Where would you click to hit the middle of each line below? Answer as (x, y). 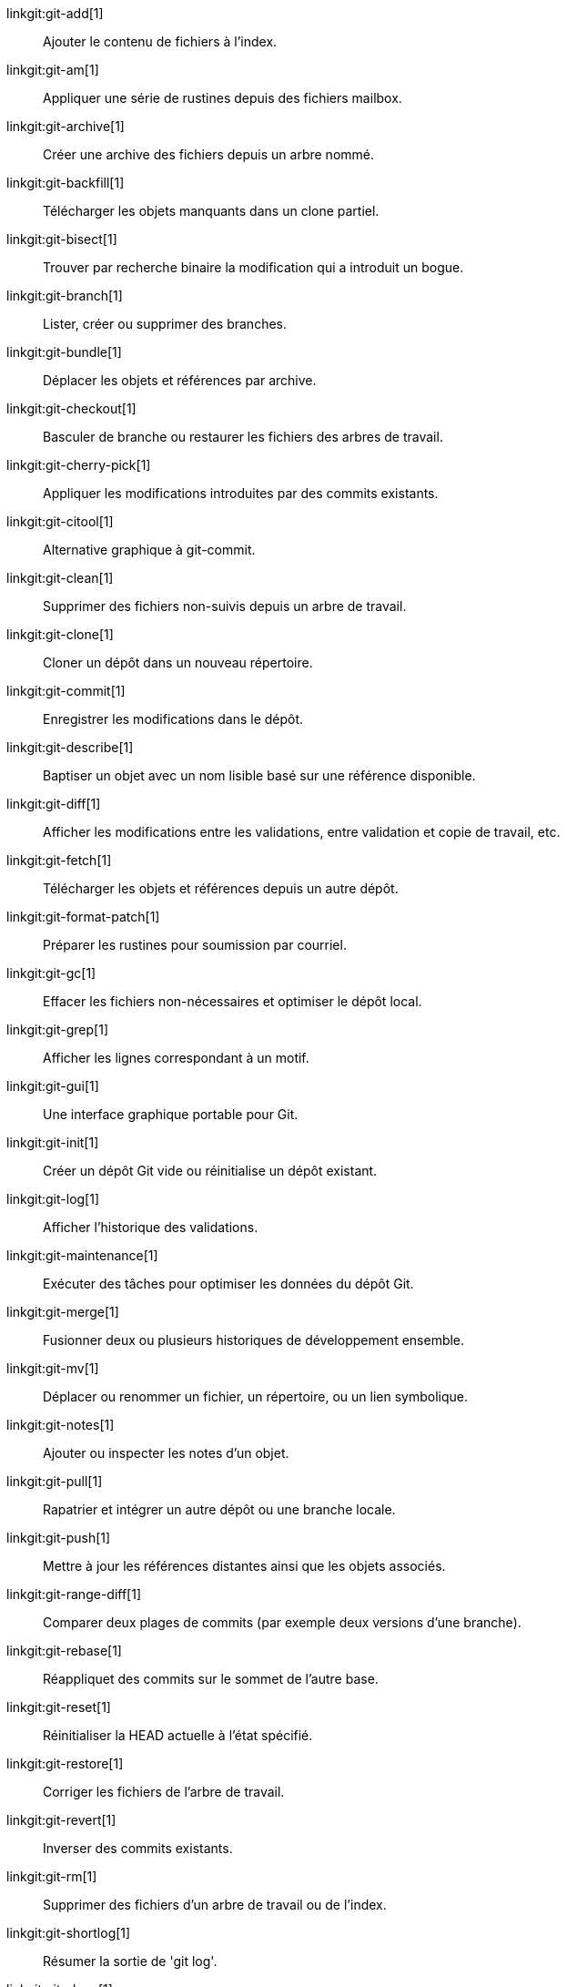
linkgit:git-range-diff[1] (74, 1594)
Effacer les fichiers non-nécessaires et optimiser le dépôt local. (233, 1001)
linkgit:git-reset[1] (59, 1707)
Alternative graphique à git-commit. (149, 550)
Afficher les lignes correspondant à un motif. (176, 1058)
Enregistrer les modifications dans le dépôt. (173, 719)
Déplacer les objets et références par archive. (180, 380)
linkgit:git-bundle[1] (64, 352)
